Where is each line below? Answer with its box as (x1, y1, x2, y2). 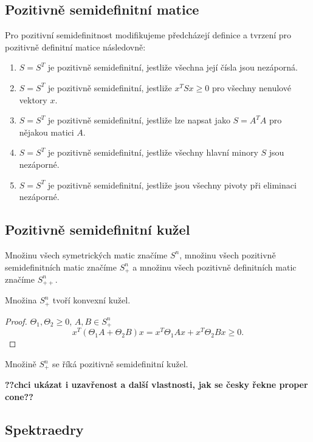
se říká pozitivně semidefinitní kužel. (52, 357, 188, 370)
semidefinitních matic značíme (5, 260, 117, 273)
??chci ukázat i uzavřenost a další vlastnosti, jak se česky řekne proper (5, 378, 308, 391)
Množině (5, 357, 36, 370)
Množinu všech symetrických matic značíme (5, 248, 168, 261)
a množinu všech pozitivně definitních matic (132, 260, 297, 273)
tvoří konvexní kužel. (52, 294, 131, 306)
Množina (5, 294, 37, 306)
